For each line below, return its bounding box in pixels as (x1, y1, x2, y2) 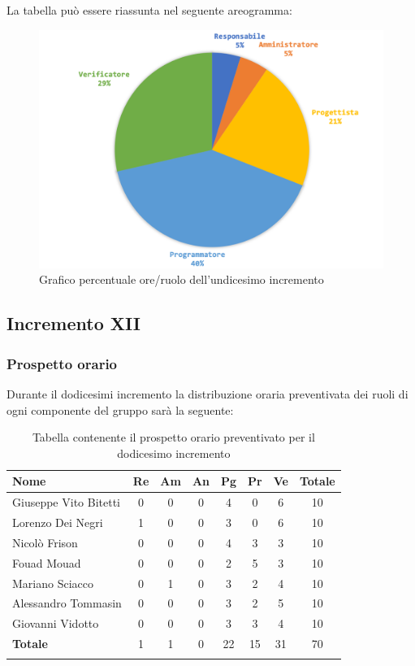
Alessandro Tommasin (12, 594, 122, 612)
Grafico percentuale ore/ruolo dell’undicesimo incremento (39, 271, 324, 288)
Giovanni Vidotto (12, 615, 99, 632)
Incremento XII (6, 311, 140, 336)
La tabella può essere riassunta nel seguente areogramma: (6, 2, 292, 18)
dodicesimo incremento (117, 444, 231, 461)
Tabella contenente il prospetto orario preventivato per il (32, 429, 315, 446)
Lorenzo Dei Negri (12, 514, 103, 530)
